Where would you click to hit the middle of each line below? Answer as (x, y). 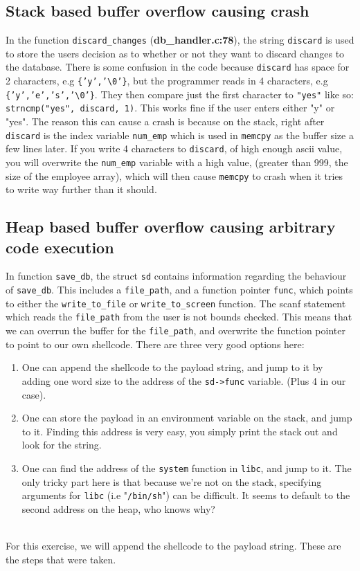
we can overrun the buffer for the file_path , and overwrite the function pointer (175, 330)
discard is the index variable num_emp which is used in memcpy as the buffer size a (180, 135)
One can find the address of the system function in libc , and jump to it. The (187, 468)
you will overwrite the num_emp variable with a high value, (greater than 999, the (177, 162)
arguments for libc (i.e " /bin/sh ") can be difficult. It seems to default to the (186, 495)
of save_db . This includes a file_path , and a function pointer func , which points (179, 290)
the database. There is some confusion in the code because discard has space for (178, 67)
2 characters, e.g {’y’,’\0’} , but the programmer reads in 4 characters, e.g (167, 81)
